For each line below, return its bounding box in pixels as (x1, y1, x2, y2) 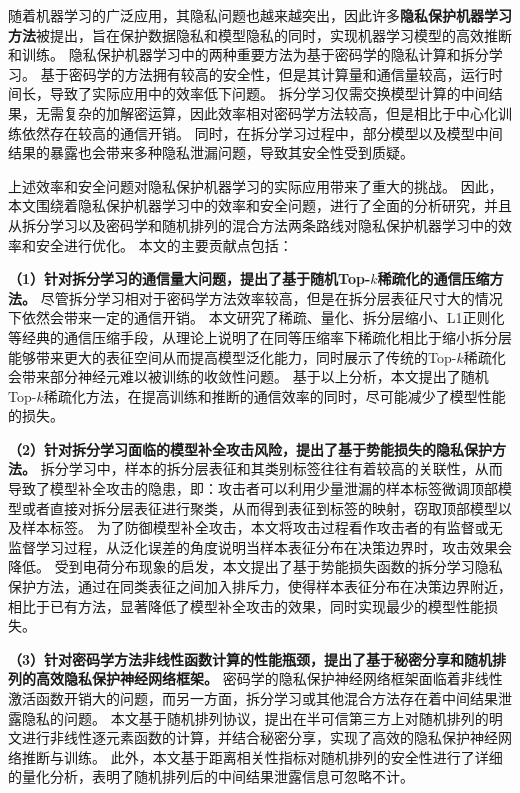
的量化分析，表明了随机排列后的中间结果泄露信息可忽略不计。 (8, 766, 414, 787)
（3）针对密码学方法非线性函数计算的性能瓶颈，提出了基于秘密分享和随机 (8, 648, 493, 669)
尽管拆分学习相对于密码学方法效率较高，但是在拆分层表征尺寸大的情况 (40, 287, 503, 308)
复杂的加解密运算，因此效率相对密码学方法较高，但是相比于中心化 (63, 102, 498, 123)
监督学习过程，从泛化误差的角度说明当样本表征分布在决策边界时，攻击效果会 (8, 536, 512, 557)
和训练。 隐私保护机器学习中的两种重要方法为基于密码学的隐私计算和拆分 (8, 44, 489, 65)
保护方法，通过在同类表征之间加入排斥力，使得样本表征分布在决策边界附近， (8, 576, 512, 597)
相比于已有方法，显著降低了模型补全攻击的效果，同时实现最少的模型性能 (8, 595, 484, 616)
